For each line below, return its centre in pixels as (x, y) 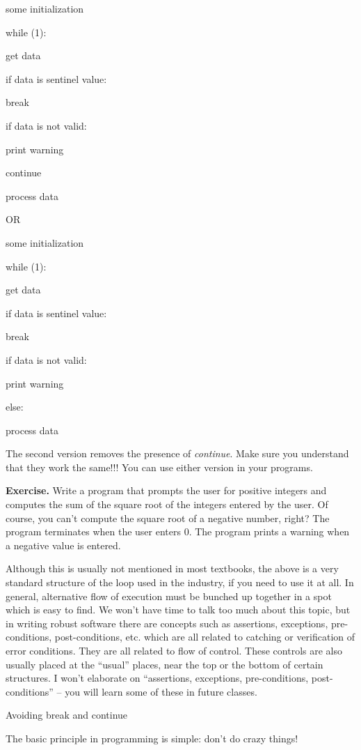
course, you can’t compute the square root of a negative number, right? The (168, 518)
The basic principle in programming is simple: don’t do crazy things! (152, 738)
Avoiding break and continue (67, 715)
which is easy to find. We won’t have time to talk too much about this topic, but (178, 610)
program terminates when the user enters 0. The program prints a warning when (178, 531)
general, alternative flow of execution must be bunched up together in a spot (169, 596)
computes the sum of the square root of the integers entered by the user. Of (167, 504)
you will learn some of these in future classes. (161, 691)
